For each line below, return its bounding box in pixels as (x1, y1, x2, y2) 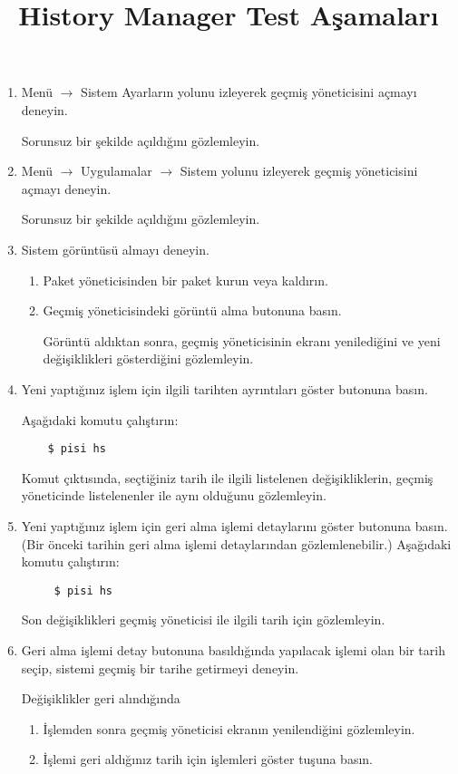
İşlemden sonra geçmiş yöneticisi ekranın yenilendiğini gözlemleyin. (43, 719, 415, 738)
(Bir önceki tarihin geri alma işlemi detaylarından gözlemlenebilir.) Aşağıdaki (21, 534, 452, 553)
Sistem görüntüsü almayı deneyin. (21, 239, 210, 258)
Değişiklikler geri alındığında (21, 689, 180, 708)
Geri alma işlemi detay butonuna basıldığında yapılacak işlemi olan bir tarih (21, 640, 445, 659)
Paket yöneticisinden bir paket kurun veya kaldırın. (43, 270, 328, 289)
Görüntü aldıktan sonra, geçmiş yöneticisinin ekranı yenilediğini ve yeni (43, 331, 441, 350)
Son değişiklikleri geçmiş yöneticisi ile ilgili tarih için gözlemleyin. (21, 610, 385, 629)
